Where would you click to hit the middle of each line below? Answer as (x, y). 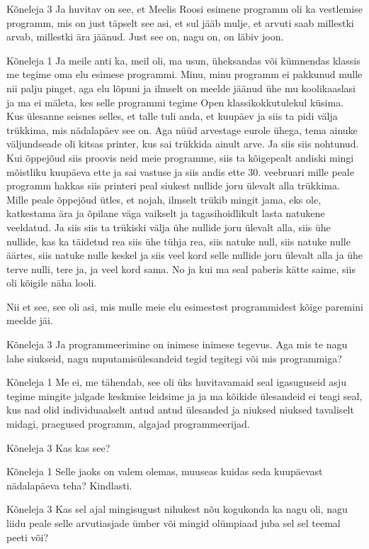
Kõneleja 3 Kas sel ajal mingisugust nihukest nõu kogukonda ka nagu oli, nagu (177, 509)
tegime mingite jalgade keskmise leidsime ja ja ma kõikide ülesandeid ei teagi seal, (184, 395)
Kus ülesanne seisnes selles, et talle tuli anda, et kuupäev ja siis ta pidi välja (172, 116)
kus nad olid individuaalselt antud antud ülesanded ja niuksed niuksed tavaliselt (180, 410)
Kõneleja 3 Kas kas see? (58, 447)
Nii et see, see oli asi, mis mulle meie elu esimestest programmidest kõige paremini (185, 306)
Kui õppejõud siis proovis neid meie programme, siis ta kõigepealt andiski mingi (180, 157)
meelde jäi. (30, 320)
